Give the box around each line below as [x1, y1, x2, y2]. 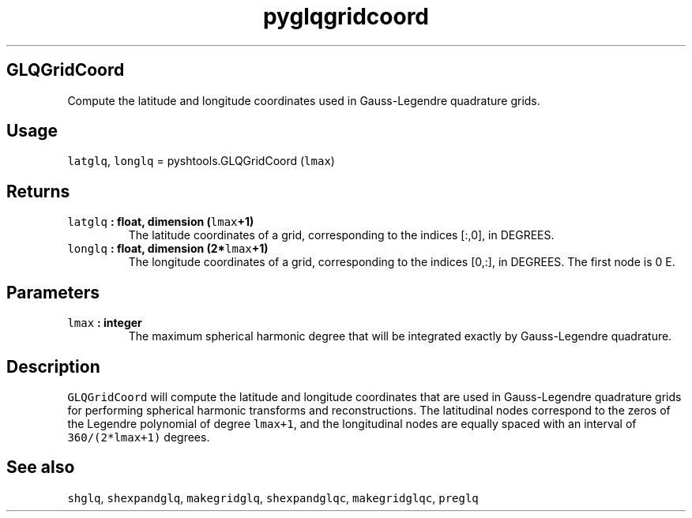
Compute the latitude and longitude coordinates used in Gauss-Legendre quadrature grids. [67, 93, 540, 107]
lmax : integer [67, 316, 142, 330]
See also [6, 457, 75, 478]
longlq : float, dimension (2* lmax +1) [67, 242, 269, 256]
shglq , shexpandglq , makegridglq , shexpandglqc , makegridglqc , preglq [67, 490, 479, 505]
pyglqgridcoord [262, 3, 430, 30]
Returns [6, 181, 70, 201]
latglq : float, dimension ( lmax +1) [67, 215, 254, 229]
